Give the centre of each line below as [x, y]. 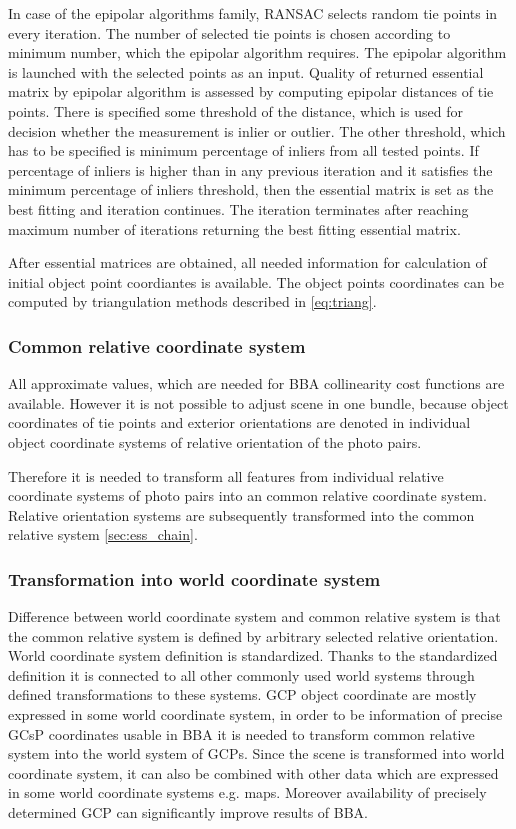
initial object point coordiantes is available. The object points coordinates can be [256, 281]
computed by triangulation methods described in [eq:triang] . [192, 301]
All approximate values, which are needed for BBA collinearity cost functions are [256, 383]
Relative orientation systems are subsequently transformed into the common [241, 514]
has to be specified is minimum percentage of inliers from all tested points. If [243, 150]
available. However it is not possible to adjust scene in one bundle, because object [258, 402]
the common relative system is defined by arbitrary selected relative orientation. [253, 635]
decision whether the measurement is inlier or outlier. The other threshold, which [257, 130]
